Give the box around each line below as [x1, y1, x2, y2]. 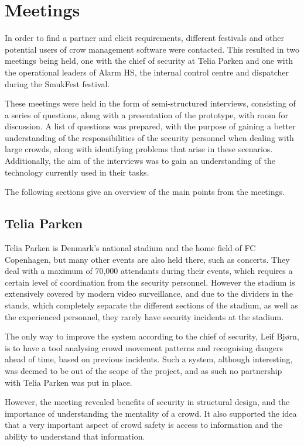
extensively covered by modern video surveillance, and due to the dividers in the [5, 287, 293, 300]
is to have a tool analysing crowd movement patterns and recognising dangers [5, 341, 283, 354]
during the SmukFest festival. [5, 77, 110, 90]
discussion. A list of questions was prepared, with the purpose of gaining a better [5, 120, 296, 132]
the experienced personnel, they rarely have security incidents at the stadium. [5, 310, 284, 323]
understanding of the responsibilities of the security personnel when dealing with [5, 131, 294, 143]
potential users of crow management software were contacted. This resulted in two [5, 43, 299, 55]
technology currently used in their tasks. [5, 166, 149, 178]
